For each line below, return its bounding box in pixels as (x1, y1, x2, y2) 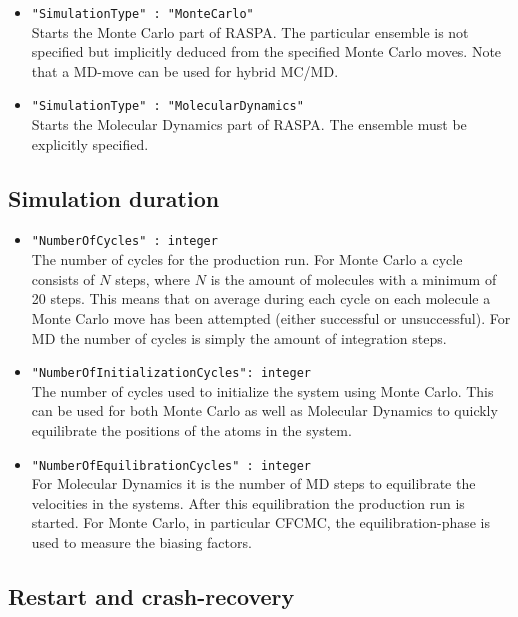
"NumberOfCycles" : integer (31, 234, 218, 249)
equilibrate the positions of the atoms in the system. (31, 419, 352, 440)
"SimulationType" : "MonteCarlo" (31, 7, 254, 21)
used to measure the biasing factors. (31, 531, 252, 552)
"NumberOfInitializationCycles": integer (31, 366, 311, 381)
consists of (31, 268, 95, 289)
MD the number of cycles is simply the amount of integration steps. (31, 327, 447, 348)
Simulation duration (8, 182, 220, 213)
